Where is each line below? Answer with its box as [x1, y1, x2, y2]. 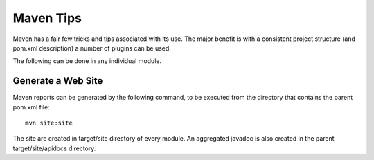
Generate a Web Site [12, 75, 103, 87]
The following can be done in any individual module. [12, 57, 162, 65]
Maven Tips [12, 10, 82, 26]
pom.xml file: [12, 103, 50, 111]
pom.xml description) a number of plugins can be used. [12, 44, 171, 52]
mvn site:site [25, 119, 73, 127]
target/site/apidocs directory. [12, 144, 96, 152]
